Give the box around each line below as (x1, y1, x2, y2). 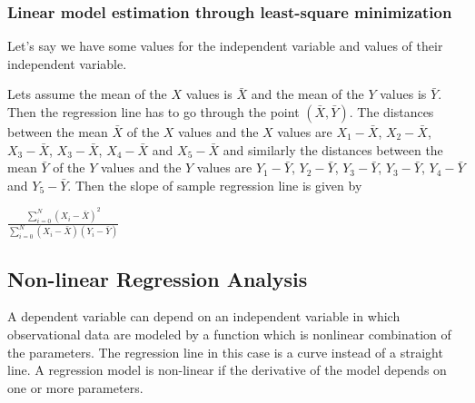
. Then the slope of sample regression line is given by (67, 175, 362, 194)
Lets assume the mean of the (7, 84, 167, 103)
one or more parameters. (7, 378, 143, 397)
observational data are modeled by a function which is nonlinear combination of (7, 324, 451, 343)
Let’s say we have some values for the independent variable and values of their (7, 36, 443, 55)
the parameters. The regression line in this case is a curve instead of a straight (7, 342, 443, 361)
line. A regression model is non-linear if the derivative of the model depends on (7, 360, 447, 379)
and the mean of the (251, 84, 364, 103)
